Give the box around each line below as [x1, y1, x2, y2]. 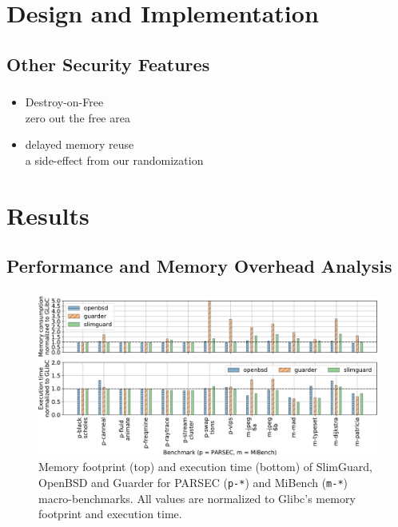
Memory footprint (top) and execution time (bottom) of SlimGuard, [38, 458, 372, 475]
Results [6, 198, 90, 231]
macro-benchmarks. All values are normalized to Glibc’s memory [38, 489, 356, 506]
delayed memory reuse [25, 136, 134, 153]
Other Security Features [6, 51, 210, 76]
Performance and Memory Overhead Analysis [6, 254, 392, 278]
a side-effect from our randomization [25, 151, 204, 168]
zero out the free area [25, 109, 130, 126]
